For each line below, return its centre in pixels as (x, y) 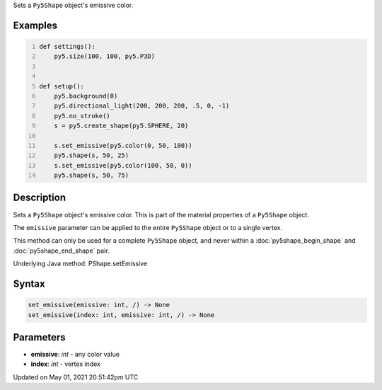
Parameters (39, 337)
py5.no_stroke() (82, 116)
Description (40, 198)
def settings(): (67, 46)
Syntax (29, 283)
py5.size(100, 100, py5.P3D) (105, 56)
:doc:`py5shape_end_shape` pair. (61, 251)
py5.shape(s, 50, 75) (92, 176)
